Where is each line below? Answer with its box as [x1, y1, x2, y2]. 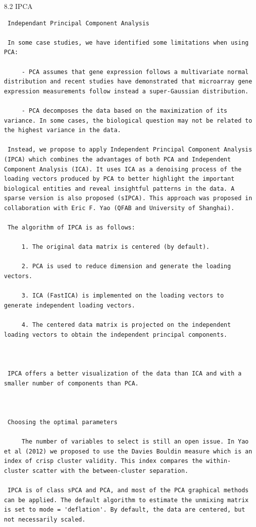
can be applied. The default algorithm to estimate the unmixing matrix [4, 496, 249, 504]
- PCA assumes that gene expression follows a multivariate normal [21, 68, 249, 75]
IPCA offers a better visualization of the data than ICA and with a [7, 370, 242, 377]
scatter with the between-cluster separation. [32, 467, 189, 474]
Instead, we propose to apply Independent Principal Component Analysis [7, 146, 253, 153]
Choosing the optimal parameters [7, 418, 118, 426]
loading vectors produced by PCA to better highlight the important [4, 175, 235, 183]
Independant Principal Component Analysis [7, 19, 150, 27]
